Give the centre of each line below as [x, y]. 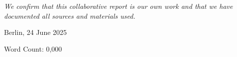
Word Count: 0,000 [33, 48]
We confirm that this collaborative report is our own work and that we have [118, 6]
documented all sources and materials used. [70, 15]
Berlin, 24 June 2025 [36, 32]
